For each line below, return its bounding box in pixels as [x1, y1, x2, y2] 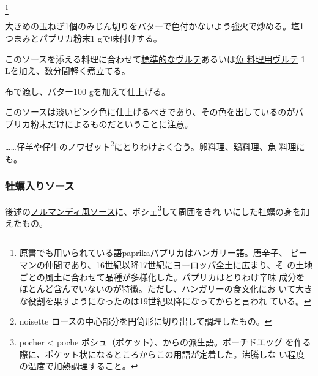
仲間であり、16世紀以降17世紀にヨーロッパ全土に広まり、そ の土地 [45, 258, 313, 271]
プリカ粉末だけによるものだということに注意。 [5, 117, 193, 130]
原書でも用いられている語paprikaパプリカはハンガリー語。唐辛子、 [19, 246, 287, 259]
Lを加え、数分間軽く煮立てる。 [5, 64, 130, 77]
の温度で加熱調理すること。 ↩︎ [19, 359, 138, 372]
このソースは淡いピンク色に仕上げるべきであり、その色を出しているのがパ [5, 105, 304, 118]
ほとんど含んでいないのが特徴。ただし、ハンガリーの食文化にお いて [19, 282, 295, 295]
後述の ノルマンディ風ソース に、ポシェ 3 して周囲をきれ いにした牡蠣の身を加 [5, 203, 310, 217]
